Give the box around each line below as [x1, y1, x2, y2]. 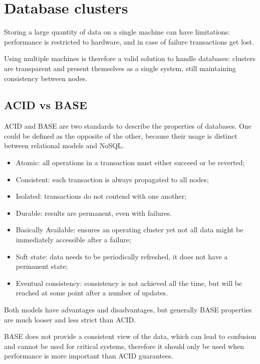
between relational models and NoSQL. [4, 140, 124, 151]
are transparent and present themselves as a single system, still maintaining [4, 63, 236, 73]
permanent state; [16, 261, 68, 271]
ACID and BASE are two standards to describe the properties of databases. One [4, 121, 251, 131]
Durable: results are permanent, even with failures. [16, 207, 172, 218]
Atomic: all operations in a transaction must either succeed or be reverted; [16, 157, 245, 168]
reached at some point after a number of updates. [16, 287, 168, 298]
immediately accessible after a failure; [16, 234, 131, 245]
